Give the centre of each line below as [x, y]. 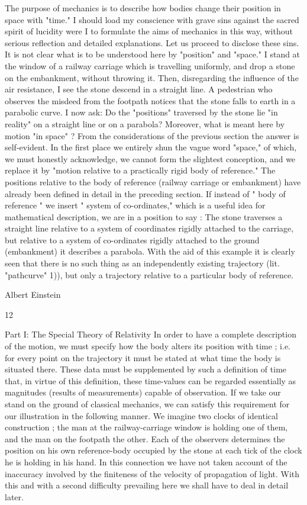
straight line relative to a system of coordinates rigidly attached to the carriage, [149, 228]
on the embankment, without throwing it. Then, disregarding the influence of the [152, 77]
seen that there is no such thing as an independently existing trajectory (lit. [142, 263]
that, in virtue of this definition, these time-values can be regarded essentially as [151, 380]
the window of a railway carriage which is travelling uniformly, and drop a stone [150, 65]
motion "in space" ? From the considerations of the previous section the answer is [152, 135]
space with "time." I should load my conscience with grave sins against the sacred [152, 19]
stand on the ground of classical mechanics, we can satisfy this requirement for [147, 404]
